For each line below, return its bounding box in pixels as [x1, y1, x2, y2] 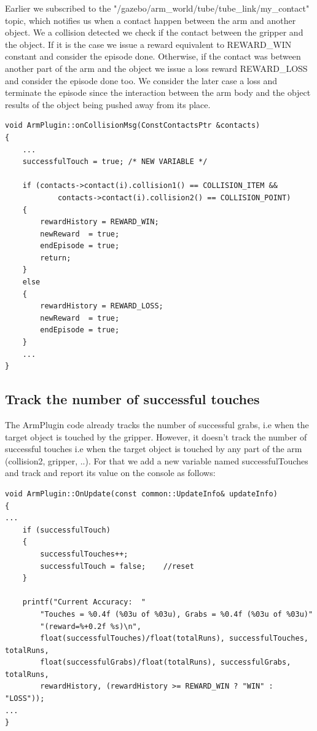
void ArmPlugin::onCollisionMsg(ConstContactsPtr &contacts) [5, 121, 260, 130]
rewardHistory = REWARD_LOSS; [40, 302, 163, 311]
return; [40, 253, 71, 262]
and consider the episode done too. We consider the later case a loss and [5, 74, 278, 87]
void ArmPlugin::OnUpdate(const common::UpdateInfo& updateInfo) [5, 489, 278, 498]
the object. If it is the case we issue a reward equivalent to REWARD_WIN [5, 37, 292, 50]
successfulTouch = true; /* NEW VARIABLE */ [22, 157, 208, 166]
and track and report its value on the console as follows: [5, 466, 216, 479]
